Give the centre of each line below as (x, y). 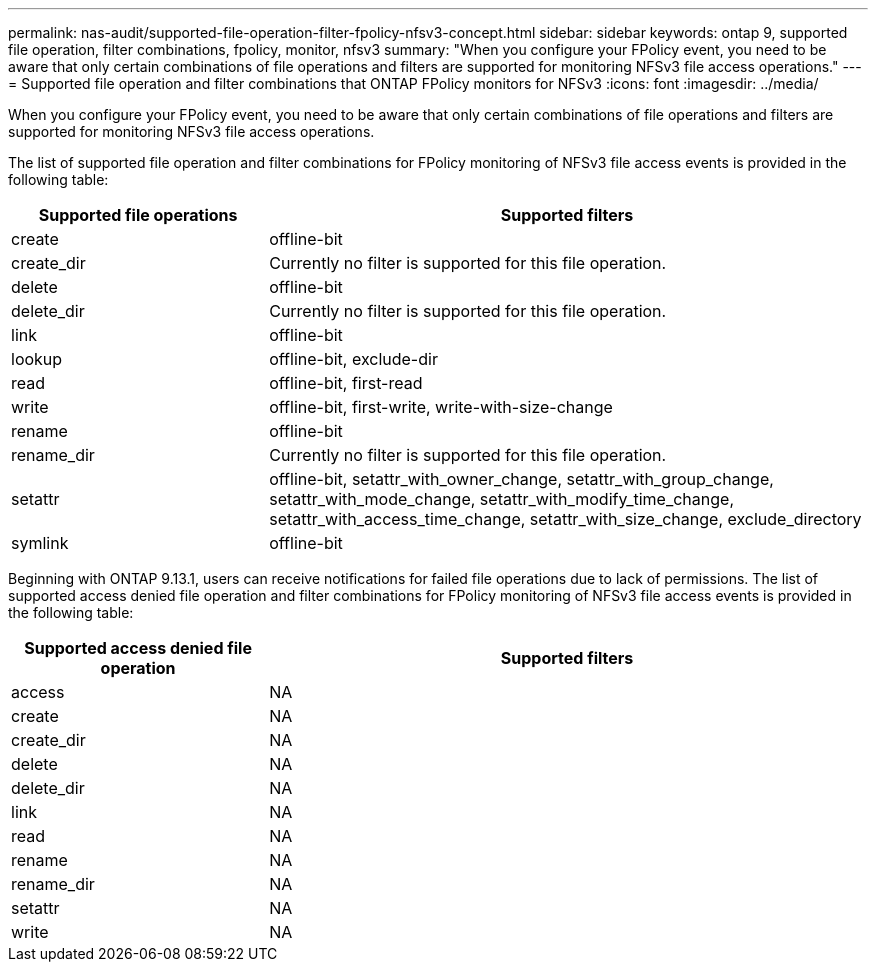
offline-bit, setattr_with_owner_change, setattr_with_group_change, (521, 479)
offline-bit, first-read (346, 383)
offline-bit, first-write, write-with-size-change (441, 407)
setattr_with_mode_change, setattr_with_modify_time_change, (501, 499)
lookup (37, 359)
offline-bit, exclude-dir (353, 359)
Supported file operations (138, 215)
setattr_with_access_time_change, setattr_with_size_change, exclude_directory (565, 519)
